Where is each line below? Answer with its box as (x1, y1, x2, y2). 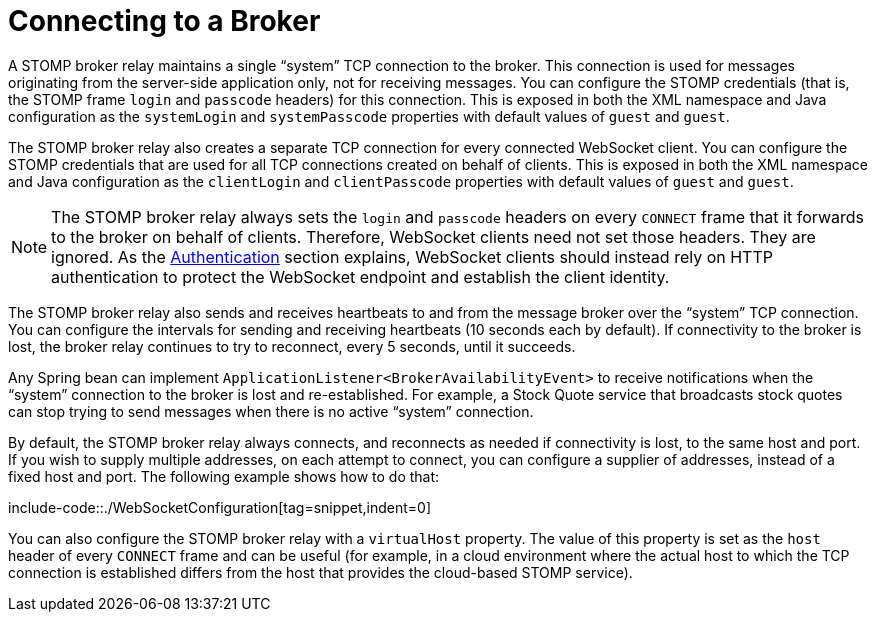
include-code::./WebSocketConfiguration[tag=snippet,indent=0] (8, 498, 432, 516)
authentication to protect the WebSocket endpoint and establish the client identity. (51, 266, 670, 287)
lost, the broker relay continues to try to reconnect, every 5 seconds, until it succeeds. (8, 337, 576, 355)
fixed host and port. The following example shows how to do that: (8, 467, 440, 485)
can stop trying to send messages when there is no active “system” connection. (8, 402, 534, 420)
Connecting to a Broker (8, 4, 321, 38)
